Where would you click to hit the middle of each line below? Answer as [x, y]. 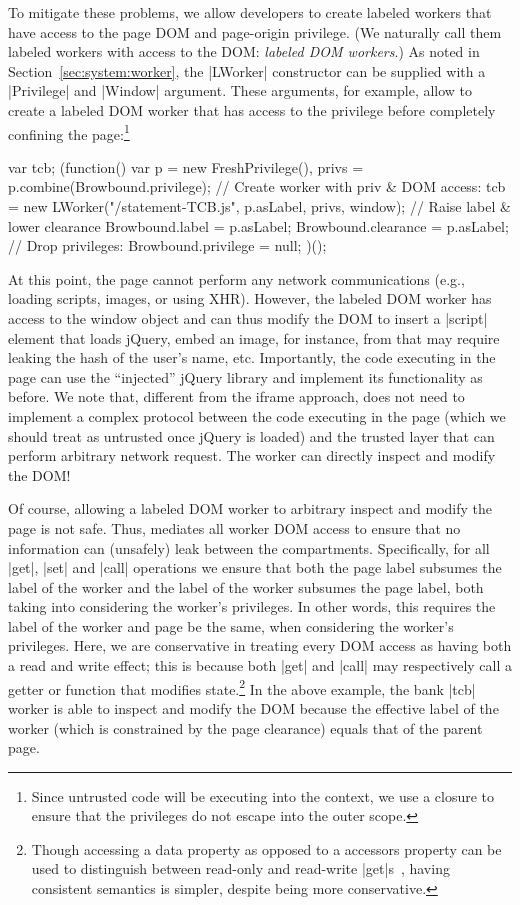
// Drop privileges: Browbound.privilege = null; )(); [167, 245]
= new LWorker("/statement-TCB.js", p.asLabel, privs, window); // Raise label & [259, 206]
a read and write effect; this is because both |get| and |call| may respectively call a [260, 665]
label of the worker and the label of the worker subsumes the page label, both [246, 586]
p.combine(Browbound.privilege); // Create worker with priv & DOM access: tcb [257, 186]
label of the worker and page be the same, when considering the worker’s [231, 625]
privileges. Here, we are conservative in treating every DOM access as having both [260, 645]
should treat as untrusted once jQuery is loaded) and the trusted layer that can [251, 435]
